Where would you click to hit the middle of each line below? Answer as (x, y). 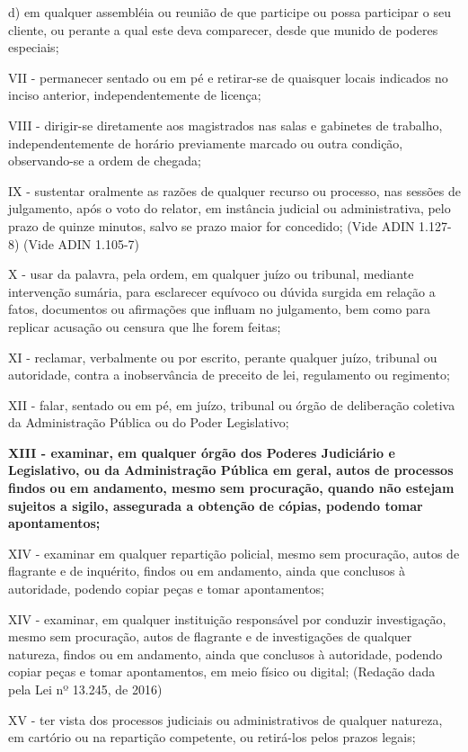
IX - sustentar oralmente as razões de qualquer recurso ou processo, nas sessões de (234, 190)
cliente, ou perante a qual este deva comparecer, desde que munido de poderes (223, 29)
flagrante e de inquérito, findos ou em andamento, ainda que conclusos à (207, 571)
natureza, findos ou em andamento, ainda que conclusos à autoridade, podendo (225, 654)
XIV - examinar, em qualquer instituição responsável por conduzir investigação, (227, 618)
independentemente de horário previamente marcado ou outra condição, (206, 143)
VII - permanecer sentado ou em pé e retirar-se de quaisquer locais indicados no (228, 77)
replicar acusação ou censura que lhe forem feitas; (145, 326)
